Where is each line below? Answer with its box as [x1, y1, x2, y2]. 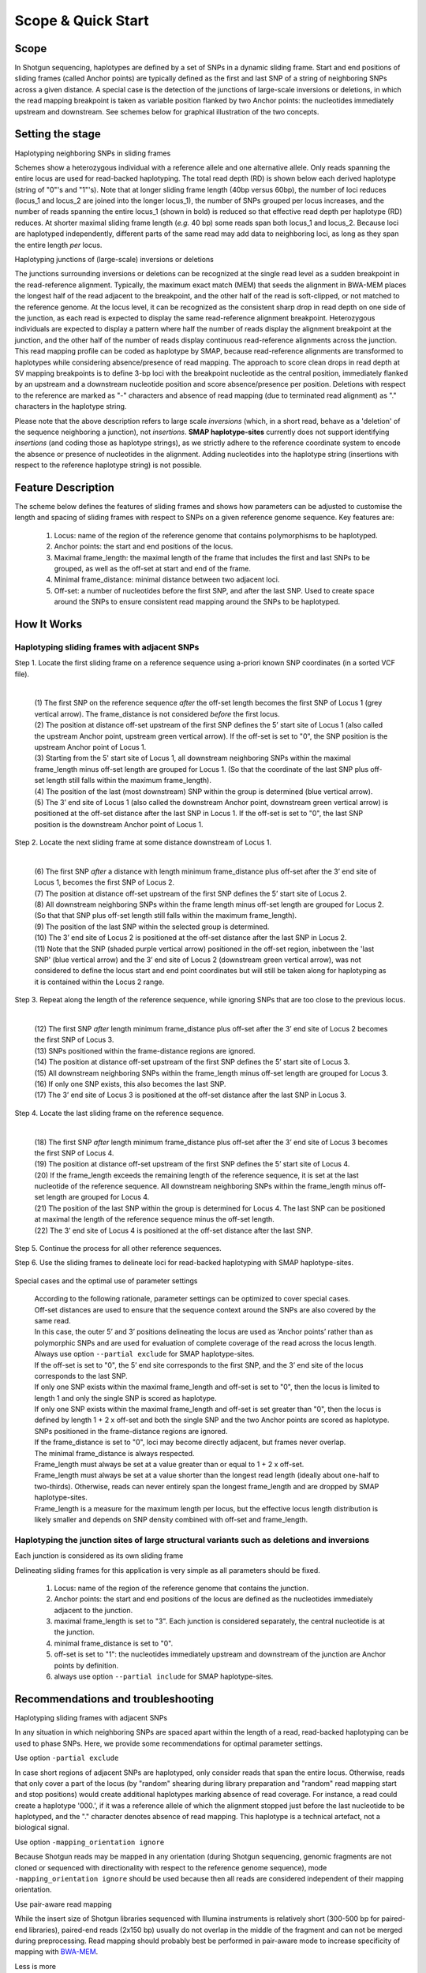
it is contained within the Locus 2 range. [34, 977, 165, 986]
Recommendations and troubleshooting [14, 1692, 215, 1705]
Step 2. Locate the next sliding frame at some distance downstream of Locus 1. [14, 837, 272, 848]
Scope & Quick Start [14, 12, 149, 29]
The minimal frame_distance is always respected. [34, 1448, 195, 1458]
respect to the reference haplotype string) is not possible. [14, 460, 203, 470]
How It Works [14, 617, 83, 631]
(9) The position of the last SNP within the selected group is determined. [34, 922, 270, 931]
